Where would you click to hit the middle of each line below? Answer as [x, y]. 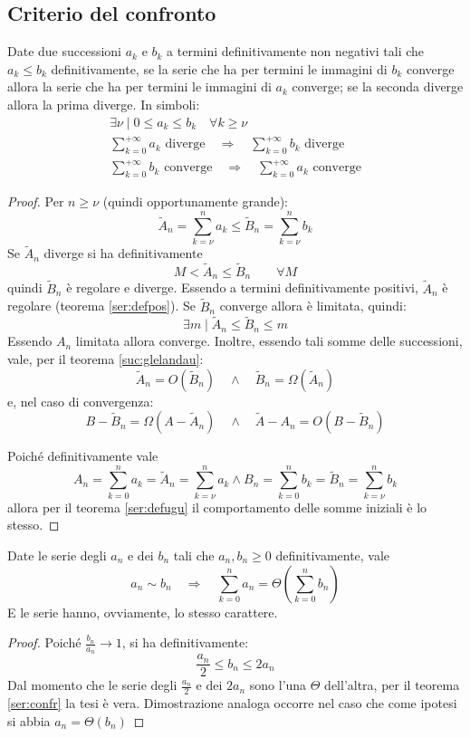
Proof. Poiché [44, 642]
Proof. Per [36, 201]
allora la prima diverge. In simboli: [104, 104]
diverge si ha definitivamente [123, 253]
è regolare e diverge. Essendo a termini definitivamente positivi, [242, 287]
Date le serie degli [57, 555]
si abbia [29, 720]
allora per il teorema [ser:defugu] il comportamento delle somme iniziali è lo [217, 507]
